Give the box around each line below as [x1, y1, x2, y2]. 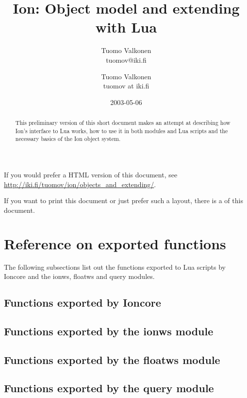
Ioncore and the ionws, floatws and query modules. [4, 271, 155, 281]
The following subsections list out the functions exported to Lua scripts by [4, 261, 226, 272]
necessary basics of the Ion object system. [15, 135, 121, 143]
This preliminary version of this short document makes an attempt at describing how [15, 119, 231, 127]
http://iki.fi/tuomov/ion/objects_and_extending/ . [4, 179, 156, 189]
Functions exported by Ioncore [4, 295, 161, 310]
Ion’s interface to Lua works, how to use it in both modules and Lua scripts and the [15, 126, 228, 135]
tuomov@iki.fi [106, 54, 147, 65]
